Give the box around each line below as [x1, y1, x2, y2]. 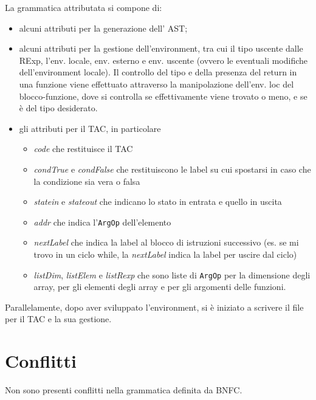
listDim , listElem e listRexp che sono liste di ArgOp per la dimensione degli [33, 268, 311, 281]
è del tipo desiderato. [19, 102, 98, 114]
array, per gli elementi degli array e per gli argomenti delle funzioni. [33, 280, 286, 293]
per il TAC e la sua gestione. [5, 312, 112, 325]
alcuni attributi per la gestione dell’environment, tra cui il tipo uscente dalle [19, 42, 303, 55]
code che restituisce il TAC [33, 142, 133, 155]
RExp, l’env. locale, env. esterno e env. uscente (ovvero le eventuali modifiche [19, 53, 308, 66]
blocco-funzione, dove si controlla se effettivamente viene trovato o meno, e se [19, 89, 307, 102]
